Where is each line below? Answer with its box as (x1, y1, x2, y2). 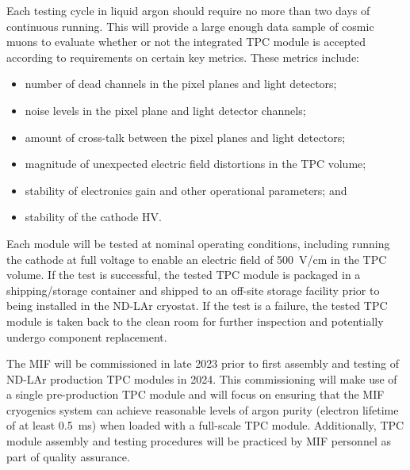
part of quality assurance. (6, 448, 130, 464)
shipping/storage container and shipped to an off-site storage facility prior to (6, 281, 380, 298)
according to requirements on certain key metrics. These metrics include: (6, 48, 359, 65)
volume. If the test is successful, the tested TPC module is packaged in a (6, 266, 361, 283)
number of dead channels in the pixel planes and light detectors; (25, 75, 337, 92)
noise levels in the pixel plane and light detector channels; (25, 101, 306, 118)
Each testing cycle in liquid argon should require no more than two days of (6, 2, 370, 18)
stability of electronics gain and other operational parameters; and (25, 182, 347, 198)
